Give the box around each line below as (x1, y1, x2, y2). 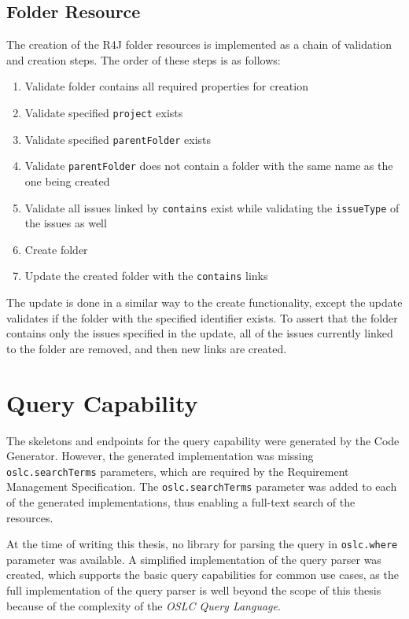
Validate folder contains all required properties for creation (24, 78, 308, 94)
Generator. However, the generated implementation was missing (6, 448, 314, 464)
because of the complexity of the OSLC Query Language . (6, 597, 281, 613)
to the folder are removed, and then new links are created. (6, 340, 287, 356)
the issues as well (24, 215, 107, 231)
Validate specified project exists (24, 104, 183, 120)
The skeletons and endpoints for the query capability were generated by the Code (6, 432, 400, 448)
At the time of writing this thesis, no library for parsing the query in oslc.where (6, 536, 398, 552)
